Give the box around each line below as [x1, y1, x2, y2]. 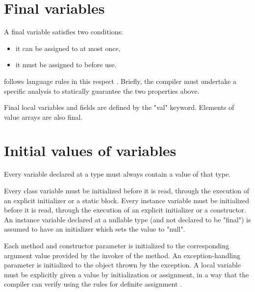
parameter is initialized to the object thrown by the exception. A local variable [4, 260, 241, 270]
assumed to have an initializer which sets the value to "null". [4, 224, 185, 234]
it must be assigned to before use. [15, 59, 117, 70]
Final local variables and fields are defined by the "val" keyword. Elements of [4, 102, 234, 112]
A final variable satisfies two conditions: [4, 27, 124, 37]
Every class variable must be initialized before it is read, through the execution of [4, 186, 250, 195]
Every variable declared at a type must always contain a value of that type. [4, 169, 231, 179]
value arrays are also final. [4, 111, 83, 122]
